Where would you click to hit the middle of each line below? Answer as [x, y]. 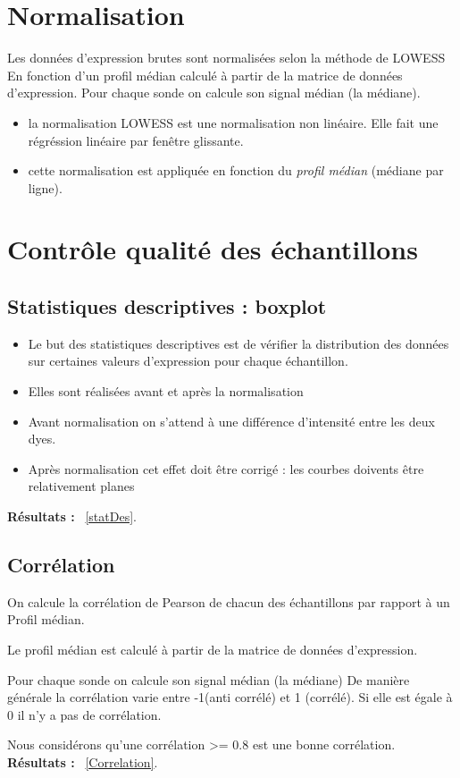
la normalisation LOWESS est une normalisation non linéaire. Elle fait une [233, 122]
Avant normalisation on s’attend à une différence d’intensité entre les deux [231, 421]
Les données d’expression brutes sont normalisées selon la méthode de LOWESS [226, 58]
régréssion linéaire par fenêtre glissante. [136, 140]
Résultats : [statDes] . [72, 516]
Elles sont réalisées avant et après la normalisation [166, 391]
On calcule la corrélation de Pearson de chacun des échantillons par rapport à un [229, 601]
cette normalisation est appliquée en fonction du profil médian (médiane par [236, 170]
